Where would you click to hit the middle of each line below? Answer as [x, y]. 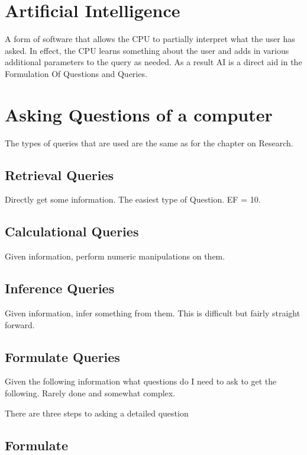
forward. [20, 324]
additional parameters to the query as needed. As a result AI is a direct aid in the [153, 62]
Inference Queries [60, 288]
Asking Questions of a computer [139, 114]
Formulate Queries [62, 356]
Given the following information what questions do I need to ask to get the [141, 381]
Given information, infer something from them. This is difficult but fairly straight [153, 313]
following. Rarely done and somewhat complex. [90, 393]
